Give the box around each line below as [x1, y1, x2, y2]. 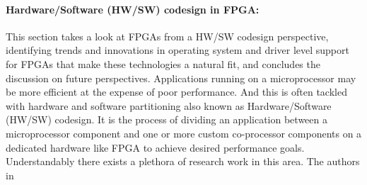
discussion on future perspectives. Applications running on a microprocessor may [6, 70, 356, 85]
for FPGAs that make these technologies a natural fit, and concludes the [6, 56, 320, 71]
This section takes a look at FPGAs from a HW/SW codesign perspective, [6, 28, 329, 43]
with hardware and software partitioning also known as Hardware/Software [6, 98, 332, 113]
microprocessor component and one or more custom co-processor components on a [6, 125, 362, 140]
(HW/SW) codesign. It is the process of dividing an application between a [6, 112, 327, 127]
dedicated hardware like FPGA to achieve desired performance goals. [6, 140, 305, 155]
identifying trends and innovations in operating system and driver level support [6, 43, 349, 57]
